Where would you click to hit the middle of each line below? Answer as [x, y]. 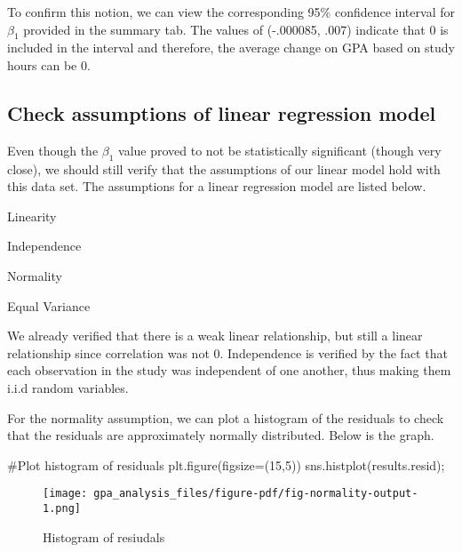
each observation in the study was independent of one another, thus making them [229, 370]
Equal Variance [49, 305]
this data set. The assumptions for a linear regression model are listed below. [217, 186]
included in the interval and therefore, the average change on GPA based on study [231, 48]
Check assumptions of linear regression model [222, 112]
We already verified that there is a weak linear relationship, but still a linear [215, 336]
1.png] [62, 508]
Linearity [32, 216]
